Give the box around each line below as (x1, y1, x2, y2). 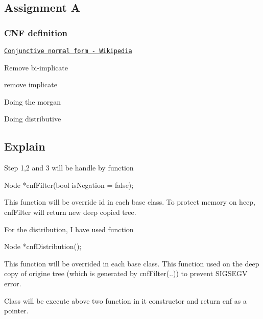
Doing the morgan (4, 96, 61, 107)
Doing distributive (4, 113, 61, 124)
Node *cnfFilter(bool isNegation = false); (4, 179, 134, 190)
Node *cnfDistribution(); (4, 241, 82, 252)
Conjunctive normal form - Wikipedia (4, 47, 132, 55)
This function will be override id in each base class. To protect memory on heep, (4, 197, 255, 207)
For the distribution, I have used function (4, 224, 134, 234)
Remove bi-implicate (4, 62, 68, 72)
